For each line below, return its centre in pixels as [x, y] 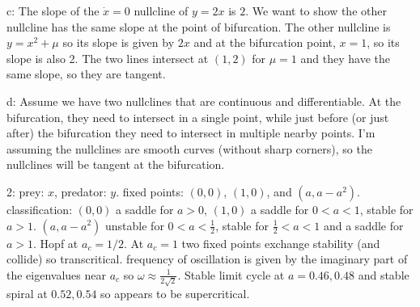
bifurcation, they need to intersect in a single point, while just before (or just [198, 117]
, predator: [81, 191]
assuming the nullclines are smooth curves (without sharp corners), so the [189, 148]
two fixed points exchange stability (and [281, 243]
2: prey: [25, 191]
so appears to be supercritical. [175, 294]
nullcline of [161, 11]
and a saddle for [363, 225]
